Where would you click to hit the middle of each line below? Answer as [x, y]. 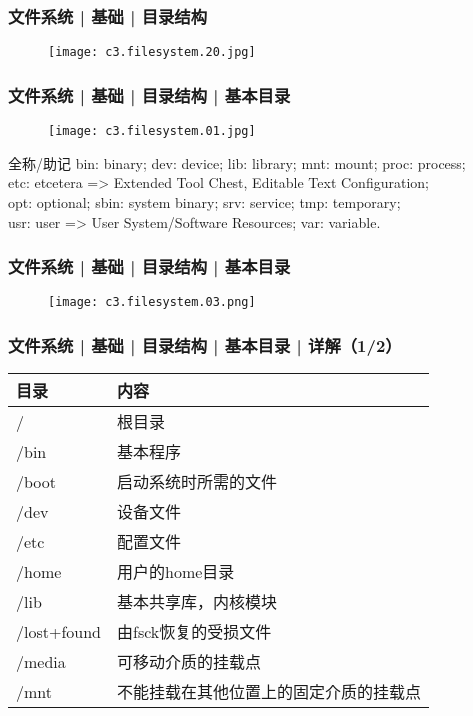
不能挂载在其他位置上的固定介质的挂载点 [269, 692]
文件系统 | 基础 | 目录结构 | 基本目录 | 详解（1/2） [205, 344]
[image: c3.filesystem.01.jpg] [152, 131]
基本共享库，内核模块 [197, 602]
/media [41, 661]
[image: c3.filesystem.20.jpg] [152, 52]
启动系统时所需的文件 [197, 482]
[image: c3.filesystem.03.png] [152, 302]
